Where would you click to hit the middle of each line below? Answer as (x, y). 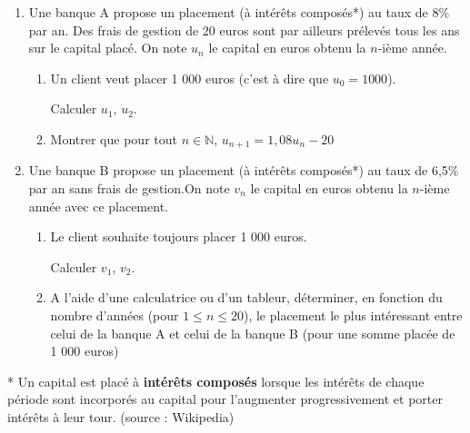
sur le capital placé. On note (108, 48)
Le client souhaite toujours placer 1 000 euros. (179, 236)
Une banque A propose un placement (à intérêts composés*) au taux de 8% (239, 12)
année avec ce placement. (98, 206)
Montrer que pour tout (114, 138)
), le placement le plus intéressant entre (353, 315)
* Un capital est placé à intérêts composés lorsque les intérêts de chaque (216, 381)
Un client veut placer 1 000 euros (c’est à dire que (190, 78)
